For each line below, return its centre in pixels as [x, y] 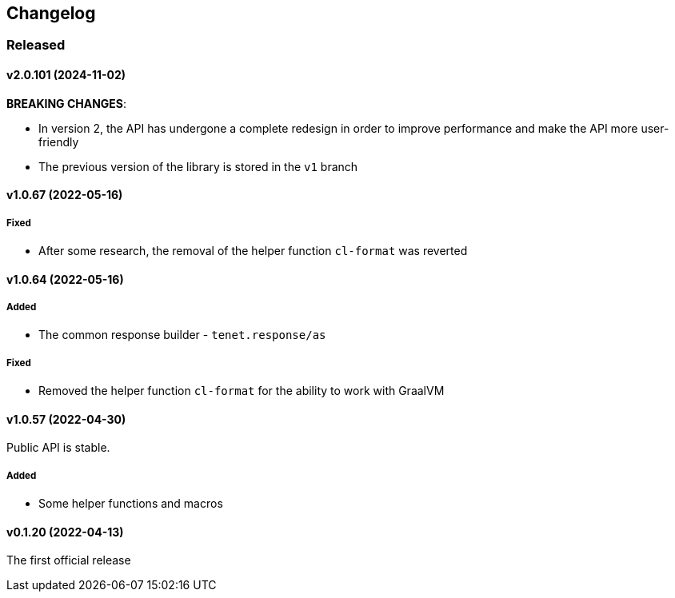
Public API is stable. [58, 448]
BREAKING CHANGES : [67, 103]
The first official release [69, 560]
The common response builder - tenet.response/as [182, 335]
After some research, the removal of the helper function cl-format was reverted [253, 251]
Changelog [51, 13]
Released [36, 45]
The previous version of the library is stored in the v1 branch [198, 166]
